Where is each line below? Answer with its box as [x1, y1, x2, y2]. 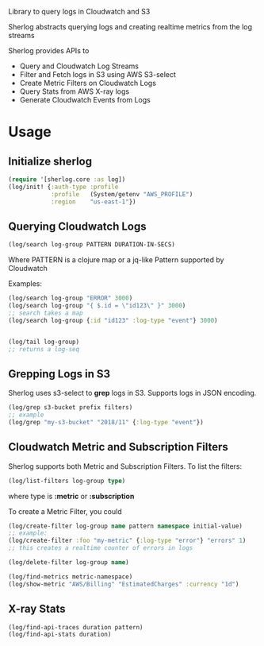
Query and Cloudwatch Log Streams [19, 61, 139, 71]
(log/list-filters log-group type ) [8, 477, 126, 485]
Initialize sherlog [8, 154, 93, 168]
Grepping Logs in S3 [8, 367, 111, 381]
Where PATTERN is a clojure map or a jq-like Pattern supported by [8, 255, 224, 265]
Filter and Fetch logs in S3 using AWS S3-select [19, 70, 177, 79]
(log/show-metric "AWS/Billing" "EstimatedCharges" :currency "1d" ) [8, 580, 239, 588]
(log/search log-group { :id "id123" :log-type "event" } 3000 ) [8, 316, 218, 324]
